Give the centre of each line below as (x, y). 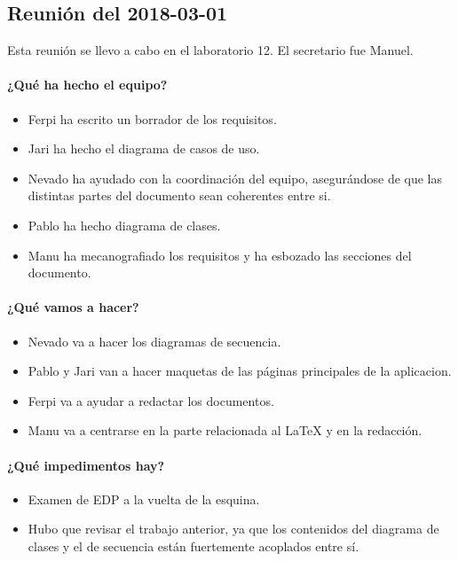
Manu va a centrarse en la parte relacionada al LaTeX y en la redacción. (225, 430)
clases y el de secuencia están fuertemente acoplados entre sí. (193, 545)
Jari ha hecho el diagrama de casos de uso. (144, 148)
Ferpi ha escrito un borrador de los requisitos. (152, 118)
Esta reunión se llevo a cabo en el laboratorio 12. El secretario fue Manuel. (210, 50)
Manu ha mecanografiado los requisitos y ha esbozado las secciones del (220, 255)
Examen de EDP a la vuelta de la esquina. (144, 499)
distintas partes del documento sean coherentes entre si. (179, 195)
